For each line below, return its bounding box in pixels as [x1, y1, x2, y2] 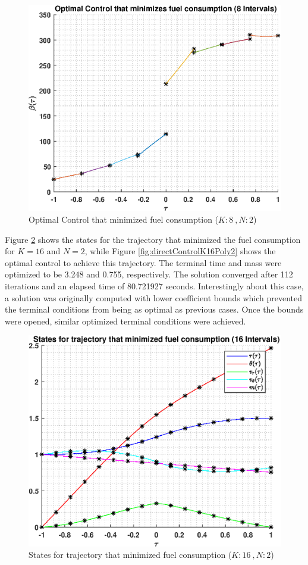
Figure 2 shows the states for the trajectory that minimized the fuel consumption [5, 233, 301, 245]
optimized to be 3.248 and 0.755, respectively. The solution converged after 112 [5, 268, 293, 280]
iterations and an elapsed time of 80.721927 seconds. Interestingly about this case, [5, 280, 304, 292]
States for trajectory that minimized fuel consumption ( [29, 548, 232, 561]
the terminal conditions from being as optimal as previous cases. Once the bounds [5, 303, 304, 316]
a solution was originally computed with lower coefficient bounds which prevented [5, 291, 303, 304]
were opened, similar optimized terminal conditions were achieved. [5, 314, 246, 327]
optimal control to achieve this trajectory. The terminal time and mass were [5, 256, 282, 269]
